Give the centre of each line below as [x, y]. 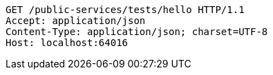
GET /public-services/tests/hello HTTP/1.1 [125, 10]
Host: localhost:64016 [67, 43]
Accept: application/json [76, 21]
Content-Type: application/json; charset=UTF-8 [137, 32]
